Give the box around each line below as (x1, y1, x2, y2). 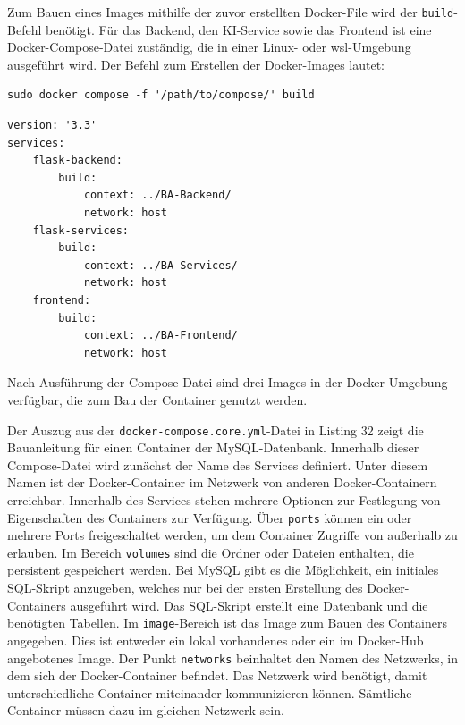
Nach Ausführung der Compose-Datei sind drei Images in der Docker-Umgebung (7, 373, 448, 392)
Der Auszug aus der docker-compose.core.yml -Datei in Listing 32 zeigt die (7, 420, 424, 439)
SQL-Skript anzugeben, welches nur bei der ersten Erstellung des (7, 578, 363, 597)
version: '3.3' (7, 119, 97, 132)
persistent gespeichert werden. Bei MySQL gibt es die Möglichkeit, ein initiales (7, 561, 439, 579)
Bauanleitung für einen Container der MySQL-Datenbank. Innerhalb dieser (7, 438, 419, 457)
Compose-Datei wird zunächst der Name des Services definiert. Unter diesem (7, 455, 428, 474)
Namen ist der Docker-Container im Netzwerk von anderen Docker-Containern (7, 473, 437, 492)
